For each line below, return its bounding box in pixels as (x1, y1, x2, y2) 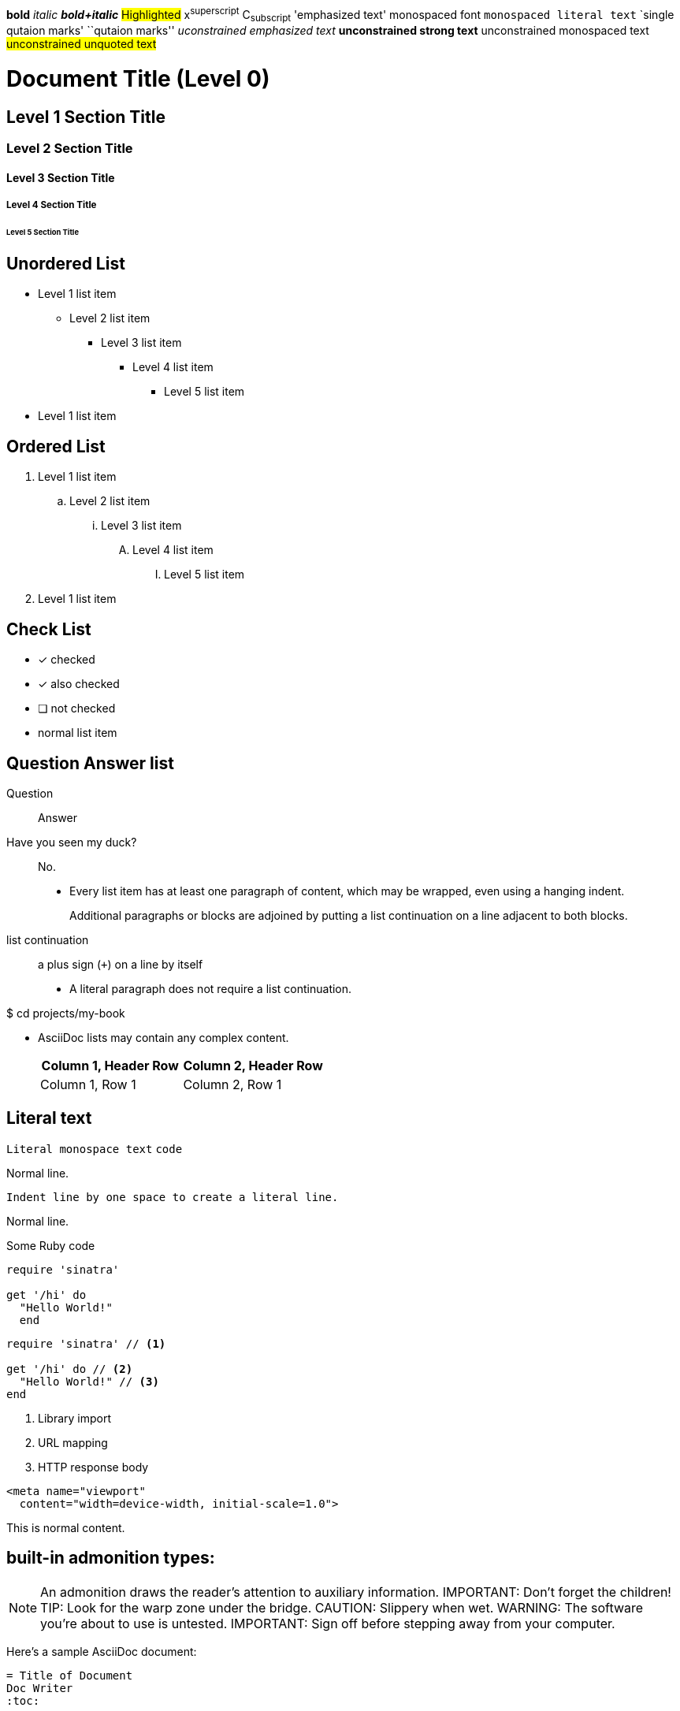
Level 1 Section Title (6, 106, 165, 127)
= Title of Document (6, 1668, 133, 1682)
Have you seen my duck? (6, 835, 137, 850)
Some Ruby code (6, 1238, 95, 1252)
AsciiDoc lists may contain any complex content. (38, 1031, 289, 1045)
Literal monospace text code (6, 1142, 183, 1155)
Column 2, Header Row (183, 1058, 323, 1074)
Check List (6, 619, 91, 639)
